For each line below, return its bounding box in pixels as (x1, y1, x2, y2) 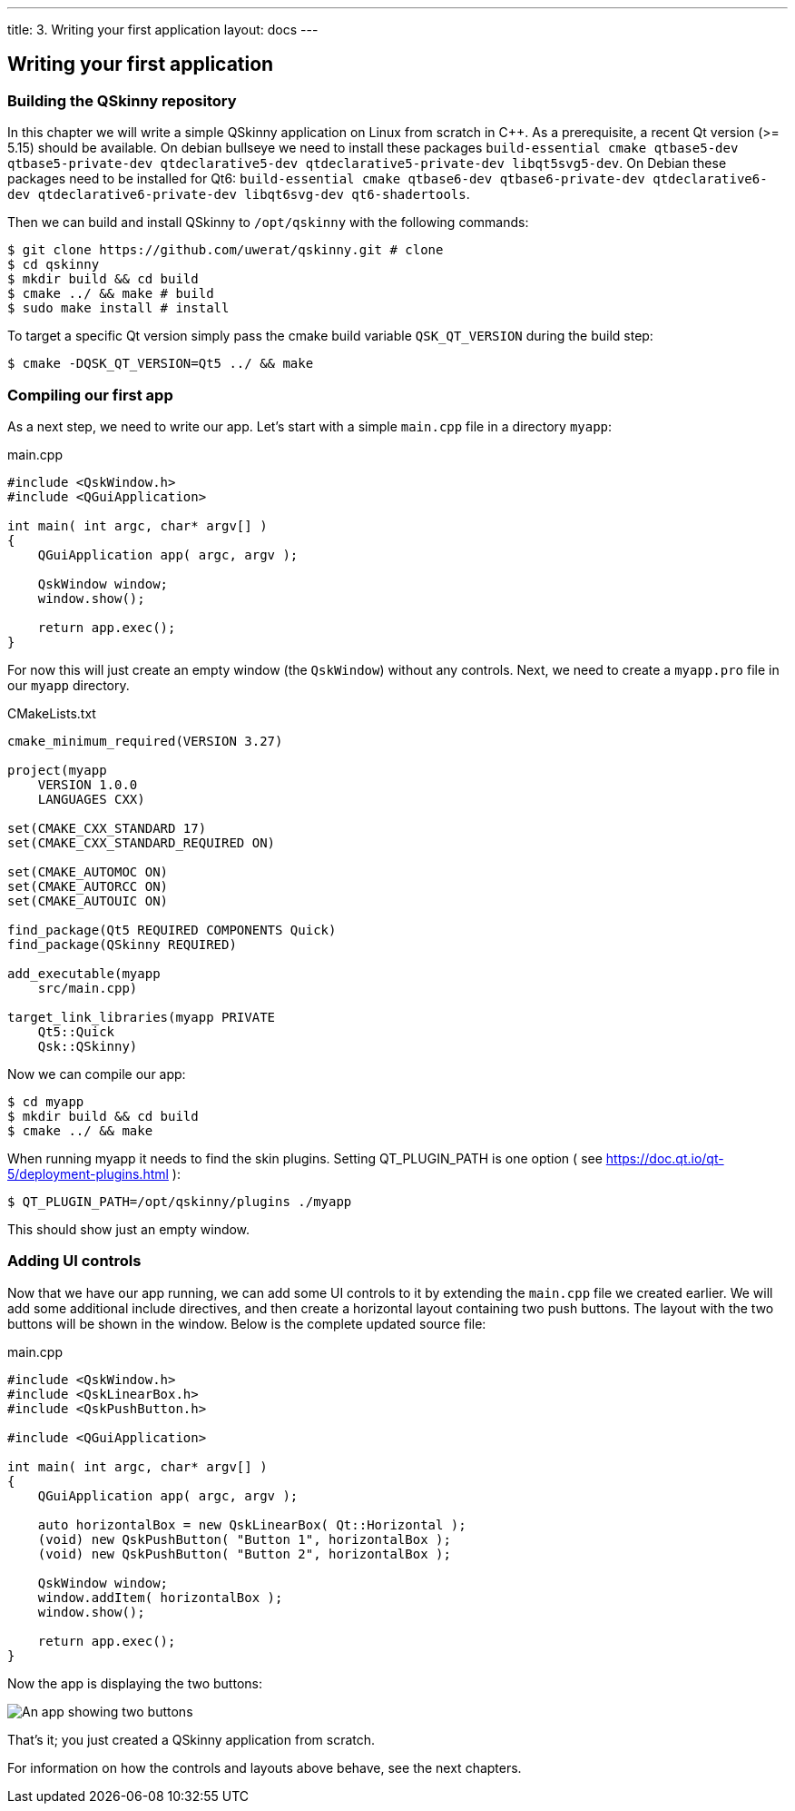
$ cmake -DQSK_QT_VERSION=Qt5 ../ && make (7, 356, 314, 371)
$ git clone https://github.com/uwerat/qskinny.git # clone (7, 242, 444, 258)
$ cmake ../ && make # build (7, 286, 214, 302)
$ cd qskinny (7, 257, 100, 272)
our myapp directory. (7, 677, 130, 693)
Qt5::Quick (37, 1024, 115, 1039)
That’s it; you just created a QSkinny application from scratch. (7, 1731, 376, 1747)
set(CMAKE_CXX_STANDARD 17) (7, 820, 207, 836)
